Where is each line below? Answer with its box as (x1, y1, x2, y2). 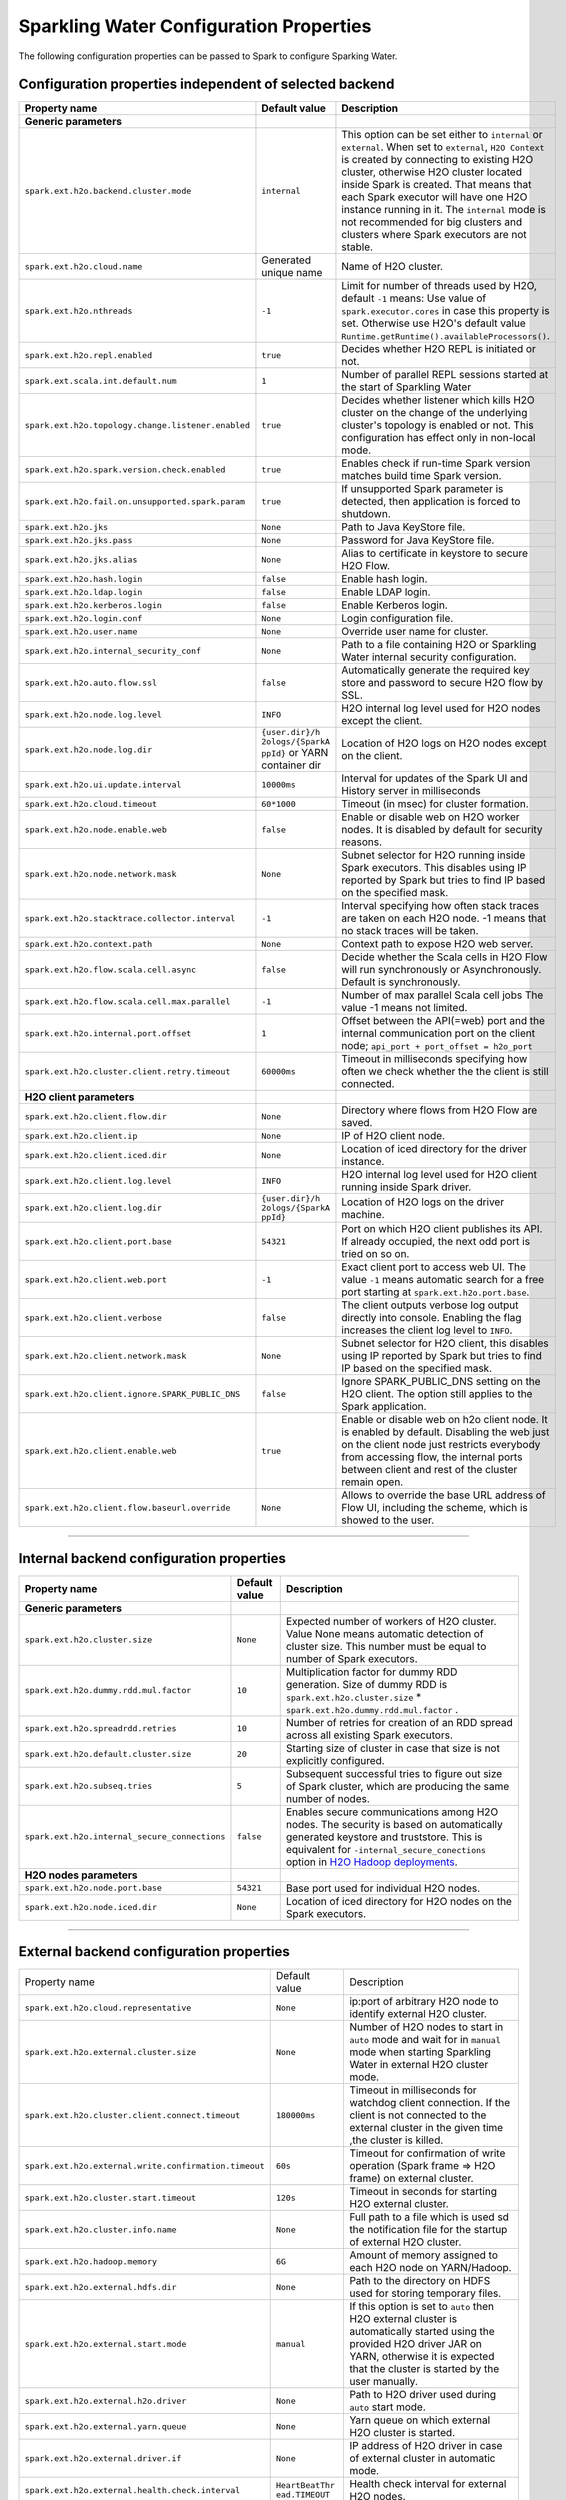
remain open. (341, 1475, 404, 1489)
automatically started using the (349, 2325, 495, 2339)
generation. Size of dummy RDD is (285, 1677, 448, 1691)
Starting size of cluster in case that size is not (285, 1741, 500, 1755)
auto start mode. (349, 2400, 427, 2414)
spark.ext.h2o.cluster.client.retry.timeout (24, 1066, 231, 1077)
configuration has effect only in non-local (341, 431, 536, 445)
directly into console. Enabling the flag (341, 1311, 522, 1325)
